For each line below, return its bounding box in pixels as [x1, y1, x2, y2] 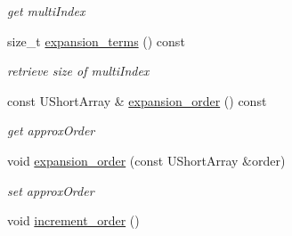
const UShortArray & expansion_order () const [7, 91, 267, 110]
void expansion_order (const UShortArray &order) [7, 151, 286, 169]
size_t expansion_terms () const [7, 31, 185, 50]
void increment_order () [7, 211, 140, 230]
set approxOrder [7, 181, 94, 199]
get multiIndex [7, 2, 85, 20]
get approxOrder [7, 121, 95, 140]
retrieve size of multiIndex [7, 61, 150, 80]
